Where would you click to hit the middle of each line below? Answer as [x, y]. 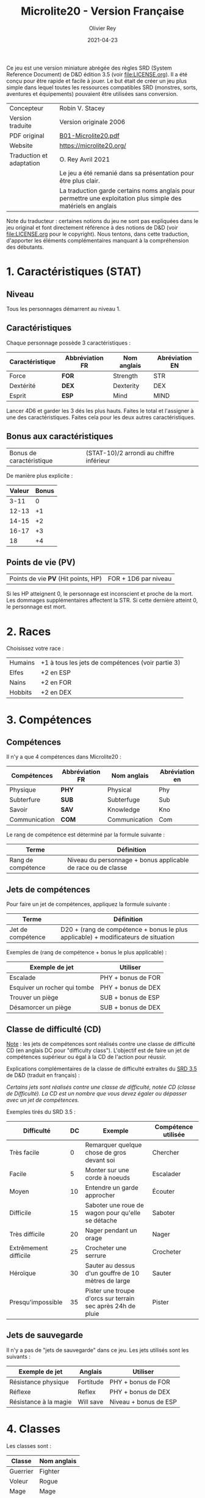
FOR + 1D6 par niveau [140, 579]
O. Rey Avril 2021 [85, 159]
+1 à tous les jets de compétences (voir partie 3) [110, 663]
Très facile [24, 1152]
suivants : [18, 1356]
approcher [100, 1195]
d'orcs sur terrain [110, 1298]
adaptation [25, 163]
